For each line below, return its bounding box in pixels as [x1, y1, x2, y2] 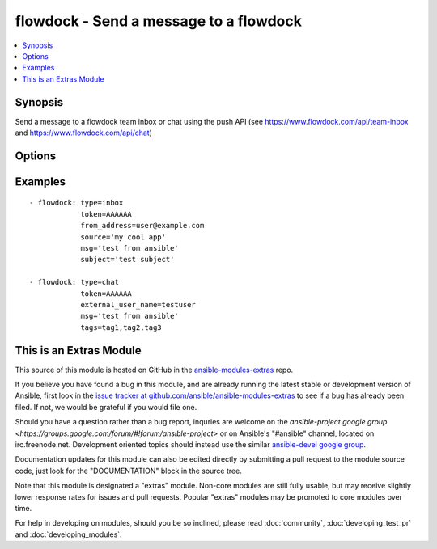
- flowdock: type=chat [29, 277, 120, 287]
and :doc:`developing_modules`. [15, 530, 122, 539]
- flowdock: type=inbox [29, 198, 124, 208]
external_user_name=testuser [80, 300, 196, 309]
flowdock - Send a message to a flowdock [15, 12, 303, 30]
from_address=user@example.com [80, 221, 205, 230]
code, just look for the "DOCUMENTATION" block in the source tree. [15, 466, 242, 475]
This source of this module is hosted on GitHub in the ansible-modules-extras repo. [15, 365, 294, 374]
